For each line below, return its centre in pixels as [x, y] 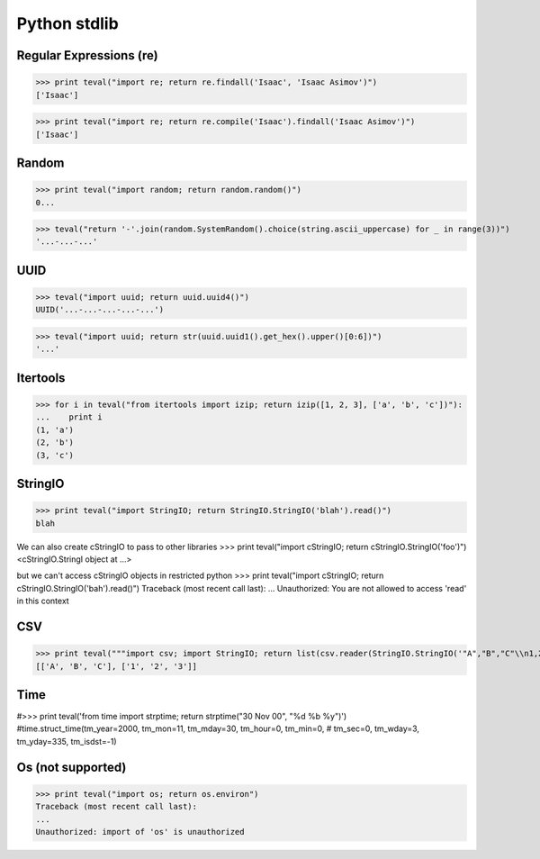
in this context [43, 601]
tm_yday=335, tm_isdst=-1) [67, 741]
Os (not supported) [72, 767]
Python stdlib [67, 23]
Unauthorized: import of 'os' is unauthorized [140, 832]
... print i [69, 417]
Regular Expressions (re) [87, 55]
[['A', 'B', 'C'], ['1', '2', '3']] [117, 666]
